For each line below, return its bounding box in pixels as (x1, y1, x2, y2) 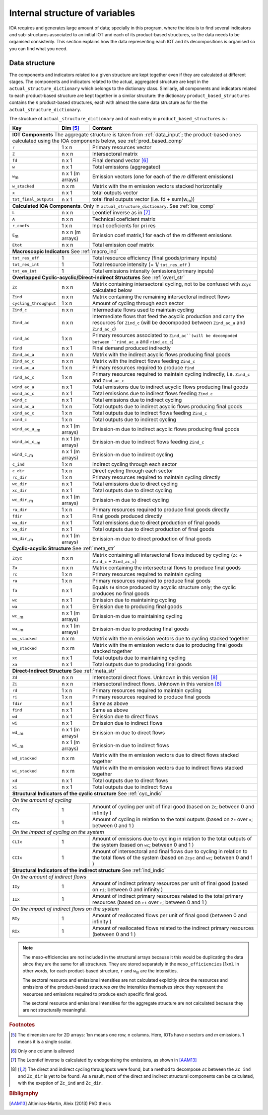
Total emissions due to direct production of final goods (92, 519, 220, 526)
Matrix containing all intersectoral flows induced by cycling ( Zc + (92, 552, 243, 559)
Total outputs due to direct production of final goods (92, 526, 214, 533)
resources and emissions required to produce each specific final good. (22, 991, 167, 997)
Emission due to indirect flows (92, 720, 163, 727)
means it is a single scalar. (18, 1039, 72, 1045)
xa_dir (12, 526, 27, 532)
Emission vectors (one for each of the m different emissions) (92, 173, 234, 180)
